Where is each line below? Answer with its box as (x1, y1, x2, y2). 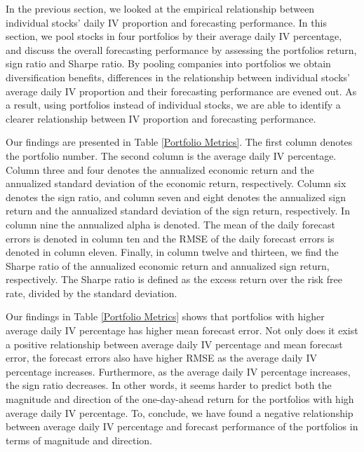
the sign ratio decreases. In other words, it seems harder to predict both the (6, 378, 332, 392)
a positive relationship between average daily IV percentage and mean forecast (6, 336, 343, 351)
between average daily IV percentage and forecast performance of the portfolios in (6, 419, 358, 434)
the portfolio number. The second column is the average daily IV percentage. (6, 148, 337, 163)
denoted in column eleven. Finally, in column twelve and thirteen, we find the (6, 245, 339, 259)
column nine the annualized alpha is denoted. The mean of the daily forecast (6, 217, 335, 231)
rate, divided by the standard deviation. (6, 285, 177, 300)
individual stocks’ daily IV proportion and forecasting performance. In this (6, 15, 327, 29)
